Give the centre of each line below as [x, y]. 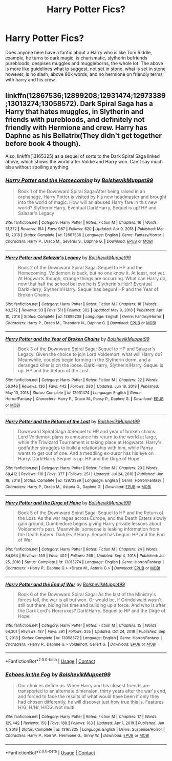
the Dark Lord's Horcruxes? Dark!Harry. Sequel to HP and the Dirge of [92, 610]
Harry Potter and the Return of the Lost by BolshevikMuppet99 [72, 421]
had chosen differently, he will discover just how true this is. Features [91, 702]
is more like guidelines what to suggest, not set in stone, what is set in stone [85, 69]
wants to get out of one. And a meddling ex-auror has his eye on [86, 453]
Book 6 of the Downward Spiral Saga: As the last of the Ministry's [87, 594]
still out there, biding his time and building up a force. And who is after [92, 605]
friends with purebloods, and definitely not [75, 120]
